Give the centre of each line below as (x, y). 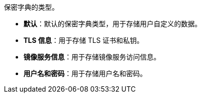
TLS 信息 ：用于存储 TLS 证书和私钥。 (84, 40)
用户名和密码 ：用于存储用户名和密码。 (85, 73)
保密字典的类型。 (31, 7)
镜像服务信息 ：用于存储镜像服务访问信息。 (92, 57)
